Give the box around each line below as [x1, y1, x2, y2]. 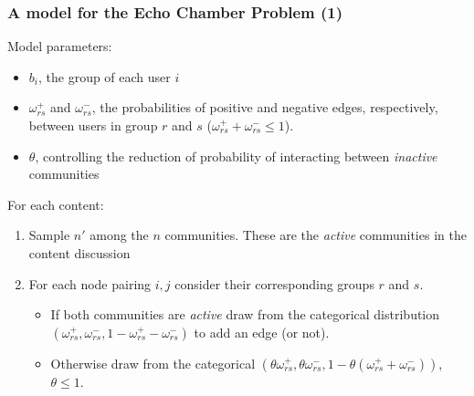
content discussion [28, 243, 131, 262]
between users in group [28, 116, 158, 134]
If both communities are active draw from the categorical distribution [50, 305, 440, 324]
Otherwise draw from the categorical [50, 353, 256, 372]
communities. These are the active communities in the [164, 225, 467, 245]
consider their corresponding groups [174, 274, 374, 293]
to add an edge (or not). [194, 322, 330, 341]
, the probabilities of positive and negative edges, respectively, [91, 98, 438, 117]
